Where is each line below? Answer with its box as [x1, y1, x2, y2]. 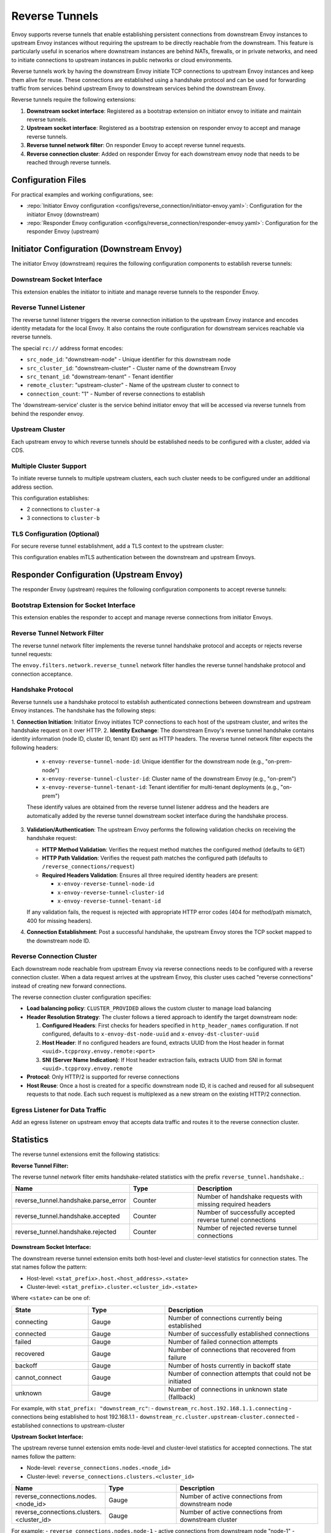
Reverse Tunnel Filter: [11, 1162, 69, 1169]
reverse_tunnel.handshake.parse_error [15, 1196, 126, 1205]
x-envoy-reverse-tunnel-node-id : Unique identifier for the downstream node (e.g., [42, 758, 264, 765]
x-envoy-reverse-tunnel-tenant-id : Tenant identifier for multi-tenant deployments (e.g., [42, 784, 280, 791]
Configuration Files [11, 175, 86, 185]
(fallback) [168, 1393, 196, 1401]
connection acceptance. [11, 670, 73, 678]
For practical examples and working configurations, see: [11, 191, 153, 198]
